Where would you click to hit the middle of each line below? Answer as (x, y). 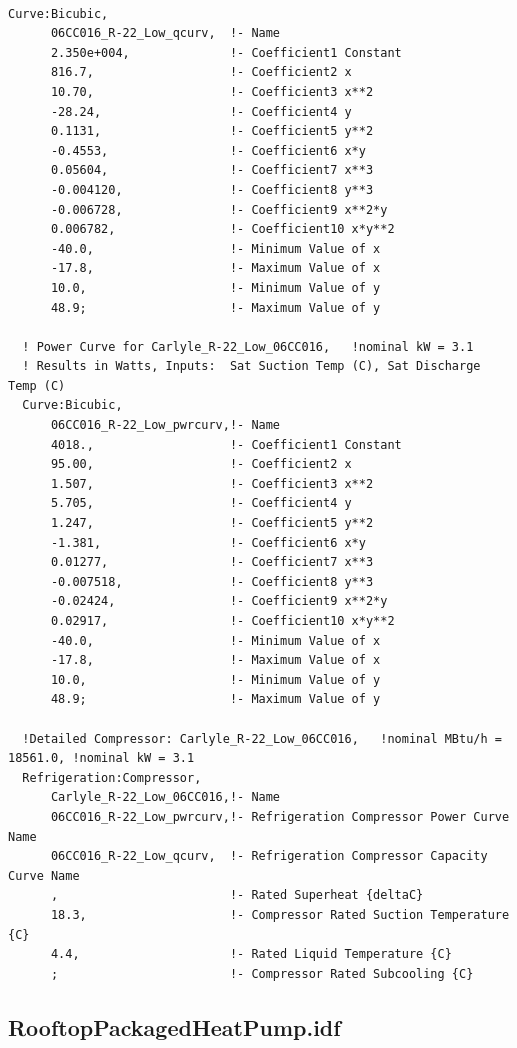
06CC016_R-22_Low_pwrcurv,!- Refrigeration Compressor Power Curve (280, 816)
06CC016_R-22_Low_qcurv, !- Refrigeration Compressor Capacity (269, 856)
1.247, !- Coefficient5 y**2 (212, 523)
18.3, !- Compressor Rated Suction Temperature (280, 914)
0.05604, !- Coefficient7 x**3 (212, 170)
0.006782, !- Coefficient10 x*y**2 (222, 229)
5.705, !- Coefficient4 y (201, 503)
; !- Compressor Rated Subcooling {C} (262, 973)
